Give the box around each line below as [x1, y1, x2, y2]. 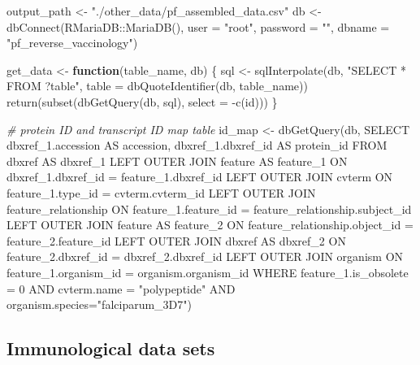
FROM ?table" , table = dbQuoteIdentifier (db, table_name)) [6, 77, 308, 94]
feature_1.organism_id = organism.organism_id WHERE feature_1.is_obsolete [6, 263, 409, 280]
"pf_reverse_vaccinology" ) [6, 34, 138, 51]
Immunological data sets [6, 336, 215, 361]
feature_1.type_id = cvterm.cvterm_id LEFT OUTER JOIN [6, 184, 316, 201]
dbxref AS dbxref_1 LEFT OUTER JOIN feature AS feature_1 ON [6, 152, 348, 169]
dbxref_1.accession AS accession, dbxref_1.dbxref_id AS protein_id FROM [6, 137, 388, 154]
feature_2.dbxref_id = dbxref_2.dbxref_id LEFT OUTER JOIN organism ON [6, 248, 404, 265]
